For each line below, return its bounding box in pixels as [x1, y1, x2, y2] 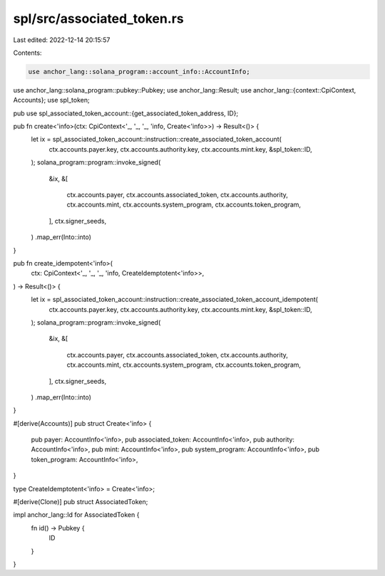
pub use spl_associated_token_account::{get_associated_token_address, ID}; [13, 109, 239, 117]
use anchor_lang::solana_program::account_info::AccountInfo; [28, 68, 250, 75]
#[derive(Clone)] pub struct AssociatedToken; [13, 498, 148, 506]
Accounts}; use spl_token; [13, 96, 90, 105]
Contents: [13, 48, 42, 57]
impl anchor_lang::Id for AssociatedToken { [13, 510, 140, 519]
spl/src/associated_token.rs [13, 11, 185, 26]
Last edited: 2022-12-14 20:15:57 [13, 36, 111, 44]
